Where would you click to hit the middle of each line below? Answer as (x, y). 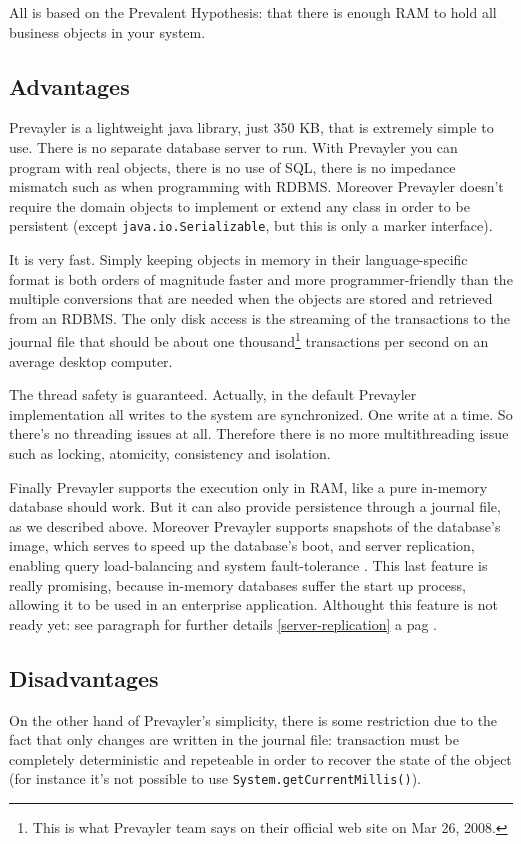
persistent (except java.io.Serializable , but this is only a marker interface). (251, 225)
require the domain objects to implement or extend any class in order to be (239, 205)
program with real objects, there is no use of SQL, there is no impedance (232, 166)
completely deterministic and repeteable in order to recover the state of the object (260, 758)
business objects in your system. (107, 31)
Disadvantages (84, 677)
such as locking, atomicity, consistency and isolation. (170, 453)
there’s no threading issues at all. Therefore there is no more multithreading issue (259, 433)
